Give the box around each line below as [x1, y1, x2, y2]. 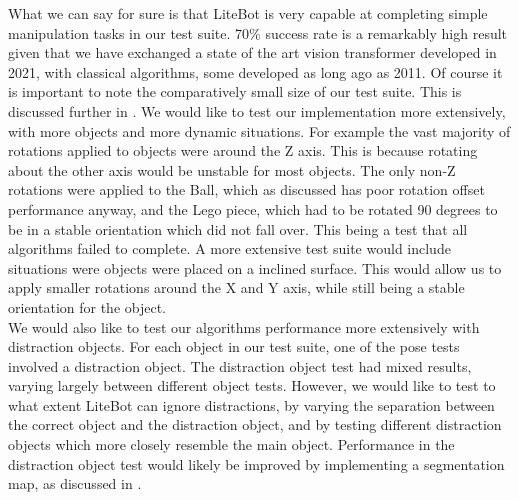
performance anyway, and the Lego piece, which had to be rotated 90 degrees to [8, 198, 498, 219]
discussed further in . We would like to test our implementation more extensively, [8, 100, 506, 121]
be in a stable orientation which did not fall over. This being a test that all [8, 218, 468, 239]
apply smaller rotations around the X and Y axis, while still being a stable [8, 277, 465, 298]
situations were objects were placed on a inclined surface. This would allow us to [8, 257, 502, 278]
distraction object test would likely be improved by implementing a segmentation [8, 453, 505, 474]
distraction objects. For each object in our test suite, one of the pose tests [8, 336, 460, 357]
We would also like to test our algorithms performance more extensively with [8, 316, 480, 337]
